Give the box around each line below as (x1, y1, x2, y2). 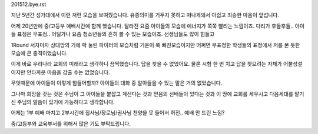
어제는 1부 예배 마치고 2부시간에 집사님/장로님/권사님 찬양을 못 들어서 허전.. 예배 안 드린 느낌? (11, 109, 225, 116)
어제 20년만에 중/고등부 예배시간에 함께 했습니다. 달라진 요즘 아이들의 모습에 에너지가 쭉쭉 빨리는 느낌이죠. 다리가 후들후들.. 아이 (11, 22, 305, 29)
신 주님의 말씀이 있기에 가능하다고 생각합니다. (11, 98, 115, 105)
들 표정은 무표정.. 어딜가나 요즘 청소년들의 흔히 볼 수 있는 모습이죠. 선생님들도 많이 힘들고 (11, 31, 215, 38)
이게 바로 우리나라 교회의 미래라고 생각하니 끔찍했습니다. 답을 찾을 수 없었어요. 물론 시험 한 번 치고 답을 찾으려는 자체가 (11, 61, 282, 68)
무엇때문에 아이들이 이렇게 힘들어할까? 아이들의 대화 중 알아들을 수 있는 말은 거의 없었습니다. (11, 79, 223, 86)
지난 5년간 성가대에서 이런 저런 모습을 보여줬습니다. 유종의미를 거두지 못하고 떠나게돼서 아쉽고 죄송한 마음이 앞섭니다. (11, 12, 280, 19)
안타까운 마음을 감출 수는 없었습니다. (26, 68, 110, 76)
